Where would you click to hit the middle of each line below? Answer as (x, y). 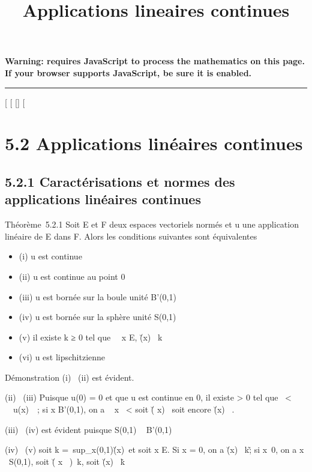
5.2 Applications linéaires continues (154, 143)
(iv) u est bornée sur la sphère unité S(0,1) (97, 317)
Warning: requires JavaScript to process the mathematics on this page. (155, 61)
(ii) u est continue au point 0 (72, 276)
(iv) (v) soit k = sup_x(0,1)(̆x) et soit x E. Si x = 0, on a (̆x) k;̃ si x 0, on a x (154, 449)
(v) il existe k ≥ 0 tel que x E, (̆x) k (91, 337)
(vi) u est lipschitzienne (62, 357)
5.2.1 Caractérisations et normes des (120, 181)
